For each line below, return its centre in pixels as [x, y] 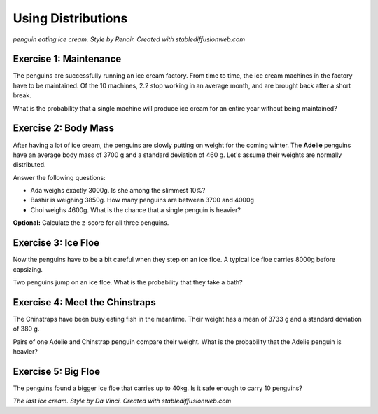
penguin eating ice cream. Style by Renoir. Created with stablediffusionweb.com [129, 39]
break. [22, 95]
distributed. [29, 165]
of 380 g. [26, 329]
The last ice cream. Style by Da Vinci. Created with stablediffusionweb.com [122, 401]
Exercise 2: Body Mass [64, 129]
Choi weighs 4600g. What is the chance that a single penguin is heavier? [136, 209]
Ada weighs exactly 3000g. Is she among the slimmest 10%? [118, 191]
